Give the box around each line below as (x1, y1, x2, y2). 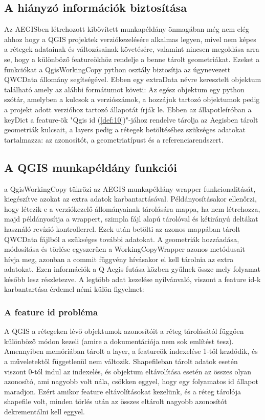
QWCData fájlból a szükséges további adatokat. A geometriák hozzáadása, (4, 233, 239, 244)
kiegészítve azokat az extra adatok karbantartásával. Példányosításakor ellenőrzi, (4, 193, 257, 204)
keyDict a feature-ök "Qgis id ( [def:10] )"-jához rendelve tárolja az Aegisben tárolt (4, 114, 258, 125)
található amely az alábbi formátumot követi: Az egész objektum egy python (4, 84, 245, 94)
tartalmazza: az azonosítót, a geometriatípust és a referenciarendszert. (4, 134, 224, 145)
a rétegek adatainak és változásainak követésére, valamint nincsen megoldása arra (4, 44, 259, 54)
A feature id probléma (4, 305, 98, 318)
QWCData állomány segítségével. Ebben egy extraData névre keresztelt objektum (4, 74, 261, 85)
